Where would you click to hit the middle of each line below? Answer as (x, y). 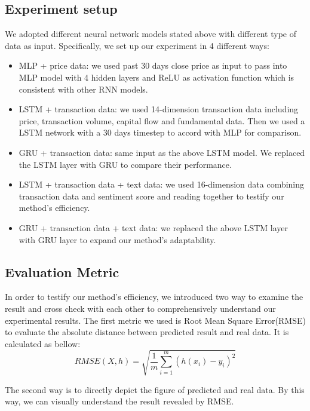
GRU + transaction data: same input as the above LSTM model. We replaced (162, 152)
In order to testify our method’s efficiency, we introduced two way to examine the (154, 297)
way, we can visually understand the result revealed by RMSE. (119, 401)
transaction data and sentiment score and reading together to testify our (151, 196)
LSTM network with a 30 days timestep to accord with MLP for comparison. (160, 132)
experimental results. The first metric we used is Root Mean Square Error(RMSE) (155, 320)
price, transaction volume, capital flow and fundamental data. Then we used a (162, 120)
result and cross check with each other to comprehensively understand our (140, 308)
